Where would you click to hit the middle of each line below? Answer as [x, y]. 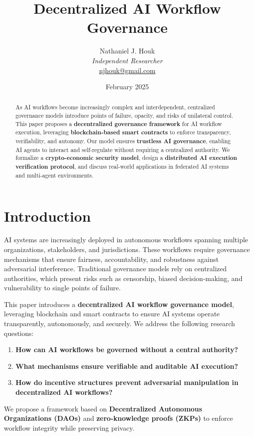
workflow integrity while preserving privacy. [69, 427]
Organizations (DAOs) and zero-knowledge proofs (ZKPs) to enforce [118, 418]
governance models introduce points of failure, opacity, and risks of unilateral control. [124, 115]
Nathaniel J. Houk [127, 51]
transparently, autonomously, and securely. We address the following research [120, 323]
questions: [19, 333]
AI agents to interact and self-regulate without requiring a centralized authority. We [123, 149]
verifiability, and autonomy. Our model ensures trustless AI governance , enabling [123, 141]
